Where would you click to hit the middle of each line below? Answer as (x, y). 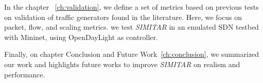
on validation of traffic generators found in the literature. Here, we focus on (123, 17)
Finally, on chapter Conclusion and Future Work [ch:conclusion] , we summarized (132, 54)
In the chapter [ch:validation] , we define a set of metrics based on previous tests (131, 7)
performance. (25, 74)
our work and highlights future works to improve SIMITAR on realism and (122, 64)
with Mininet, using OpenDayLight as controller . (81, 37)
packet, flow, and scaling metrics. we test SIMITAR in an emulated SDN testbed (131, 27)
